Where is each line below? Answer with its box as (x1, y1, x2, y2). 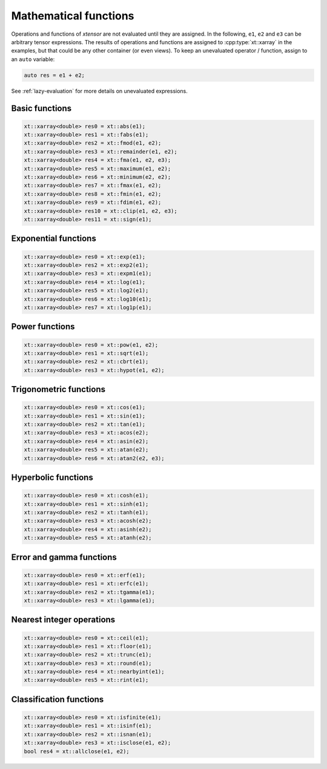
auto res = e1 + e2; (24, 71, 85, 79)
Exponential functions (11, 234, 96, 244)
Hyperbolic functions (11, 473, 93, 483)
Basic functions (11, 103, 72, 113)
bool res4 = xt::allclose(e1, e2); (24, 748, 130, 754)
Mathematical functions (11, 9, 134, 22)
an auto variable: (11, 55, 55, 63)
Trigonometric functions (11, 384, 106, 394)
